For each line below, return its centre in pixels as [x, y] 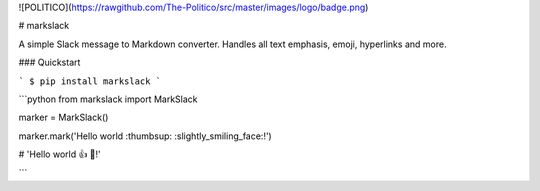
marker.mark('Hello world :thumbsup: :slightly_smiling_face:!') [145, 136]
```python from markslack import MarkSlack [108, 99]
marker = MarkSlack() [63, 117]
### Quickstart [49, 62]
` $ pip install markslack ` [90, 81]
